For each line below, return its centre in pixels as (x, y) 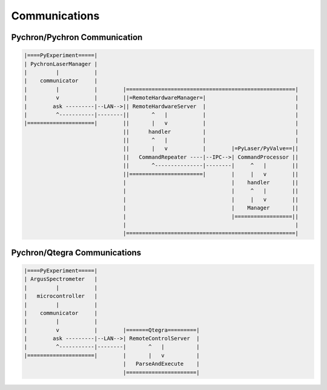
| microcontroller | (61, 296)
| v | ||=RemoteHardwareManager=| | (161, 98)
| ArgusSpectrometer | (61, 279)
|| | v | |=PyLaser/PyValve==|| (211, 149)
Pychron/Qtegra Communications (76, 252)
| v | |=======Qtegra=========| (112, 330)
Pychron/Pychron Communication (77, 37)
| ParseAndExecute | (161, 364)
